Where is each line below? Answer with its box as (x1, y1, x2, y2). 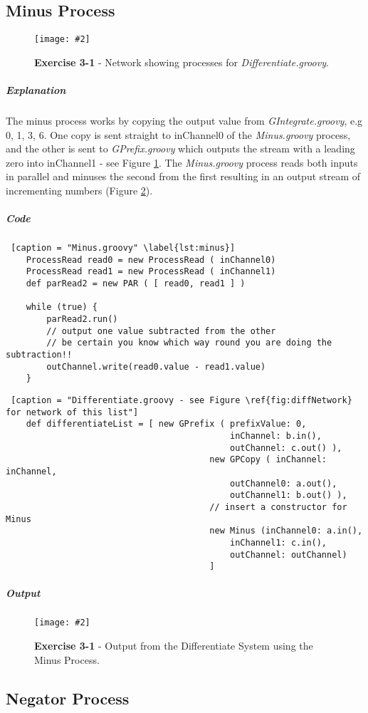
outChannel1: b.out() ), (230, 490, 347, 501)
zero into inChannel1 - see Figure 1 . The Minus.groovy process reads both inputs (6, 155, 358, 170)
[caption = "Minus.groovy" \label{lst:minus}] (11, 243, 236, 254)
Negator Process (6, 687, 130, 709)
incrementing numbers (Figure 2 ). (6, 182, 153, 197)
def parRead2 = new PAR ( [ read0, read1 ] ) (26, 279, 246, 289)
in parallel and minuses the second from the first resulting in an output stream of (6, 169, 361, 184)
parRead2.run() (46, 314, 118, 325)
